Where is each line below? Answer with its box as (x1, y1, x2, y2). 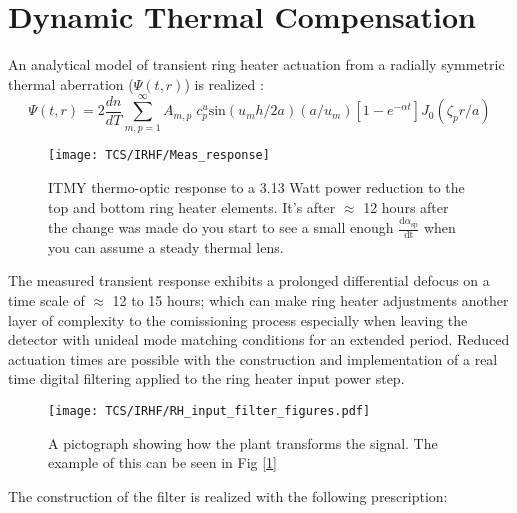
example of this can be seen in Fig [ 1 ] (48, 452, 278, 473)
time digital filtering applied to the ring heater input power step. (8, 368, 405, 389)
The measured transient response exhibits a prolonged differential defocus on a (8, 270, 490, 291)
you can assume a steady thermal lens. (48, 236, 284, 257)
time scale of (8, 290, 85, 311)
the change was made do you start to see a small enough (48, 217, 394, 237)
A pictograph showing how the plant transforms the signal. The (48, 432, 438, 453)
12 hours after (363, 196, 449, 217)
